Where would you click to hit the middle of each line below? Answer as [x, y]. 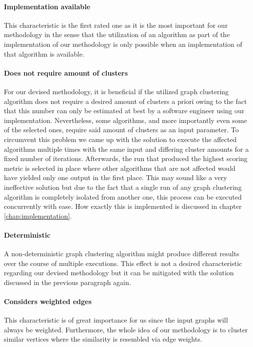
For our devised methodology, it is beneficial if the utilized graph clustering [117, 91]
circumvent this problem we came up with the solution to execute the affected [120, 139]
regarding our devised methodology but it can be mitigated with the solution [119, 273]
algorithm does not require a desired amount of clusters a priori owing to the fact [126, 101]
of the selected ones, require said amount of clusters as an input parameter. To [121, 130]
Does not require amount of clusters [66, 72]
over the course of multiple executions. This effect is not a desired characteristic [123, 263]
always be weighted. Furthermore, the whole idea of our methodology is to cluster [126, 329]
